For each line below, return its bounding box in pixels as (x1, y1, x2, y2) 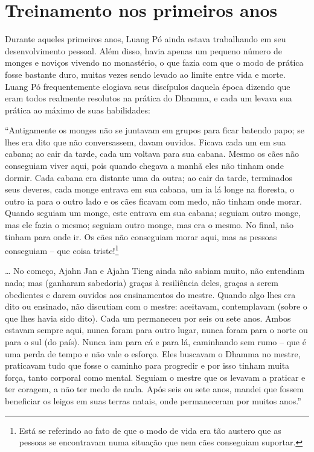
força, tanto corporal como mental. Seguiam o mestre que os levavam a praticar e (5, 371, 306, 383)
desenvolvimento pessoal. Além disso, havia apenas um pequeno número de (5, 44, 282, 57)
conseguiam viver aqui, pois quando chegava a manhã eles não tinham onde (5, 159, 284, 172)
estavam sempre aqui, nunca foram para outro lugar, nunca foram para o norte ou (5, 323, 308, 336)
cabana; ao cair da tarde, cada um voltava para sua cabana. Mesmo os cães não (5, 147, 299, 160)
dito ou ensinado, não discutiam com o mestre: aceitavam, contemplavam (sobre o (5, 300, 307, 313)
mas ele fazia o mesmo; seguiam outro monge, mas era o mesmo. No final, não (5, 218, 293, 231)
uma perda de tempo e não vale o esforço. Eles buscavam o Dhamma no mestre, (5, 347, 301, 360)
